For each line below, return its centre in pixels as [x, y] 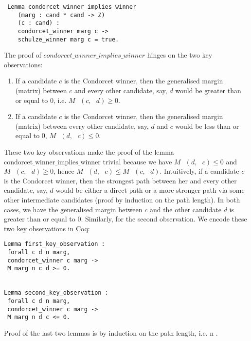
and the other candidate [185, 209]
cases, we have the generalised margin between [73, 209]
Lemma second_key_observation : [56, 293]
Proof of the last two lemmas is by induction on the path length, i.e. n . [111, 332]
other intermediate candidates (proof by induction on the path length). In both [122, 200]
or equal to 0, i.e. [41, 100]
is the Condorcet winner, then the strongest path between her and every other [120, 180]
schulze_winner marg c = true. [68, 39]
